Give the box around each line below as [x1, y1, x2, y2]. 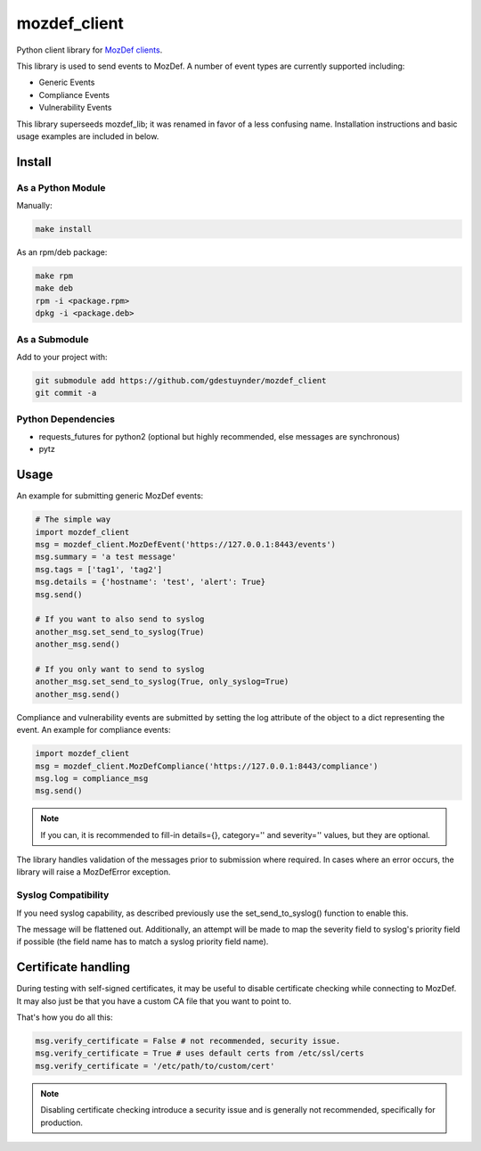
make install [35, 224, 93, 234]
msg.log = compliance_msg [35, 773, 149, 784]
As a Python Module [16, 181, 106, 193]
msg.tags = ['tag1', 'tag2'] [35, 564, 163, 574]
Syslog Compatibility [16, 889, 110, 901]
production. [40, 1117, 84, 1128]
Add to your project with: [16, 351, 108, 362]
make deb [35, 284, 74, 293]
